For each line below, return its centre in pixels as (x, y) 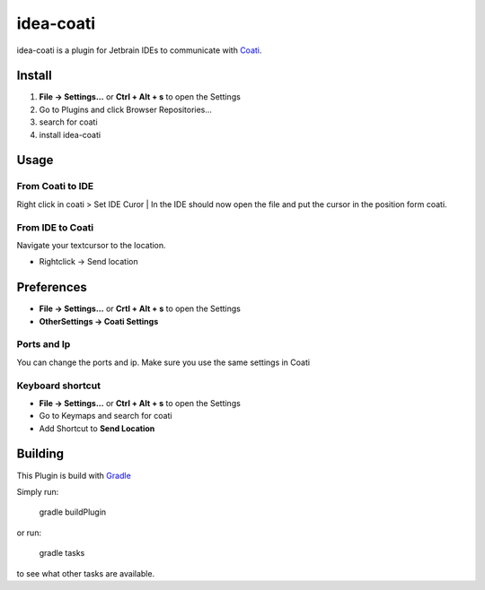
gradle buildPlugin (73, 512)
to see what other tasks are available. (86, 573)
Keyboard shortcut (58, 386)
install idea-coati (70, 134)
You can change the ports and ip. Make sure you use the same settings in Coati (163, 362)
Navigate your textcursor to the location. (91, 245)
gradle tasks (62, 553)
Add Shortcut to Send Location (97, 428)
